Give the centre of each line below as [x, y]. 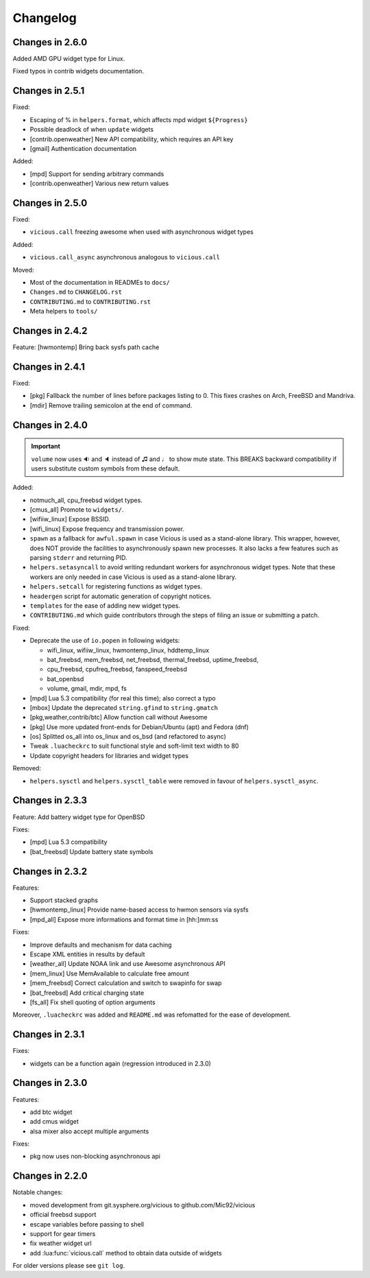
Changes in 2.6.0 [50, 42]
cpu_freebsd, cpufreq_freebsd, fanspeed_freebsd [117, 670]
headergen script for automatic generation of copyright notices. [121, 596]
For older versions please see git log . [69, 1266]
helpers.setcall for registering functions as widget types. [116, 587]
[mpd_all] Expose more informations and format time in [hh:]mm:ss [124, 919]
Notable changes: [38, 1192]
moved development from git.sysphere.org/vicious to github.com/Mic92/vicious [143, 1205]
